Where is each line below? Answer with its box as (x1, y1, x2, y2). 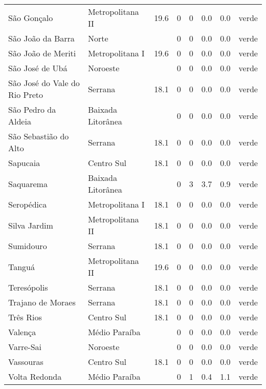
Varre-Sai (8, 341, 41, 353)
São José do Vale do (8, 77, 80, 89)
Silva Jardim (8, 219, 53, 231)
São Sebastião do (8, 130, 69, 142)
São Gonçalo (8, 11, 53, 24)
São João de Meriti (8, 47, 76, 59)
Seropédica (8, 198, 47, 210)
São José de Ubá (8, 62, 68, 74)
